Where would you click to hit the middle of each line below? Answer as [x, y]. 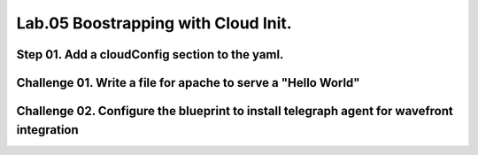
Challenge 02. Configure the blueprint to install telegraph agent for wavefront [235, 111]
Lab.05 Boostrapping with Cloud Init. [154, 23]
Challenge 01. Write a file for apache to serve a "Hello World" [188, 83]
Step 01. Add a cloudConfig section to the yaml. [150, 54]
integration [47, 130]
